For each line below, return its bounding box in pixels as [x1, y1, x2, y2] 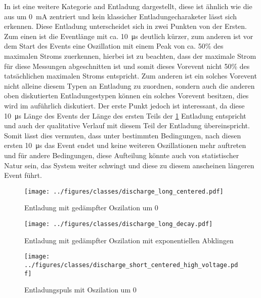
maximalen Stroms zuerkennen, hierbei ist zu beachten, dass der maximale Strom [4, 50, 256, 61]
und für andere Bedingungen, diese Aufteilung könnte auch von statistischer [4, 150, 239, 160]
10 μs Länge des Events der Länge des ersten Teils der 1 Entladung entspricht [4, 110, 246, 121]
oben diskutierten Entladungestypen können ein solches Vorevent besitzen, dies [4, 90, 249, 101]
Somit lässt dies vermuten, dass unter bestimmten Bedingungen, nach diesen [4, 130, 241, 140]
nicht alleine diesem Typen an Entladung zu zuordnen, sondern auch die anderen [4, 80, 255, 91]
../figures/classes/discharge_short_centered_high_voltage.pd [24, 261, 238, 269]
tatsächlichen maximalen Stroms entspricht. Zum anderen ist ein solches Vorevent [4, 70, 257, 81]
